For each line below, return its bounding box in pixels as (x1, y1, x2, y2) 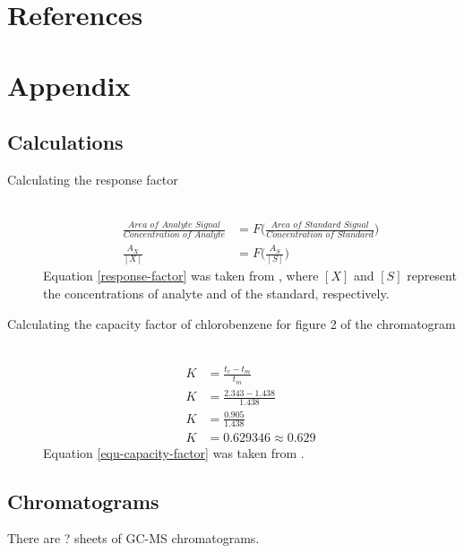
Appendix (7, 66, 131, 103)
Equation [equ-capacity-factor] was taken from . (43, 443, 305, 462)
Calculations (7, 128, 124, 156)
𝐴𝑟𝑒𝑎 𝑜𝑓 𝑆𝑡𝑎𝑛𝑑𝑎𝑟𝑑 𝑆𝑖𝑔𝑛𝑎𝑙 (271, 220, 369, 230)
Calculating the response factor (7, 169, 178, 188)
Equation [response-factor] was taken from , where (43, 266, 319, 285)
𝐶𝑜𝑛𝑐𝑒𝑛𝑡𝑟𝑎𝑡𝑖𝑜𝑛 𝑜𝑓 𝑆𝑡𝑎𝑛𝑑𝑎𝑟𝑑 (266, 230, 374, 240)
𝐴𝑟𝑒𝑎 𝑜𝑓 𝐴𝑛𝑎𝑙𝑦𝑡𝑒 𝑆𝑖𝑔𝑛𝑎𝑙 (127, 220, 220, 230)
